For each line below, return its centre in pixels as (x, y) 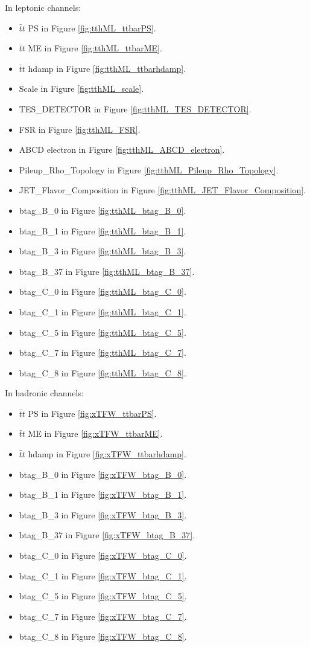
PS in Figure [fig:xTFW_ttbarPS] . (92, 413)
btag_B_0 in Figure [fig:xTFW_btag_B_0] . (103, 474)
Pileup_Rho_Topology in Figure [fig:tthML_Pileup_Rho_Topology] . (149, 169)
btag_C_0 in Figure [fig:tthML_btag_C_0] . (103, 291)
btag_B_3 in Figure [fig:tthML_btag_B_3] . (103, 251)
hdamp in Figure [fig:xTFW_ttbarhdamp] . (107, 454)
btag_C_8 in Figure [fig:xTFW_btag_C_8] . (103, 636)
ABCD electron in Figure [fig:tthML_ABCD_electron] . (122, 150)
